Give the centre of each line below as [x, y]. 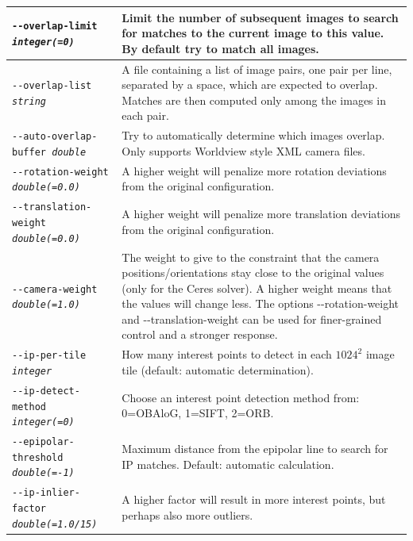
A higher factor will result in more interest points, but [254, 499]
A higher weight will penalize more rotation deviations [254, 170]
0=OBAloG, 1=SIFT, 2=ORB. [198, 413]
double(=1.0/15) [55, 524]
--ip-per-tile [49, 356]
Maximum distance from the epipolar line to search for [255, 448]
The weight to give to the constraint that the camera [251, 257]
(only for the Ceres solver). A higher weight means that [257, 288]
